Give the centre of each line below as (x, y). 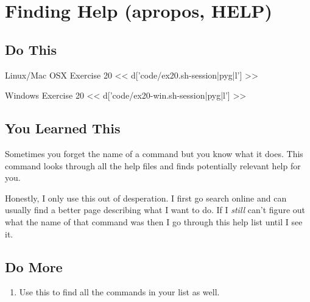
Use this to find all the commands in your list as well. (119, 292)
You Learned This (63, 128)
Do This (31, 49)
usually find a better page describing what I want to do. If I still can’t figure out (155, 210)
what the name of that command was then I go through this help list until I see (154, 221)
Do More (34, 266)
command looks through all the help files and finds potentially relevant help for (153, 165)
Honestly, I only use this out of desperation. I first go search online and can (146, 198)
